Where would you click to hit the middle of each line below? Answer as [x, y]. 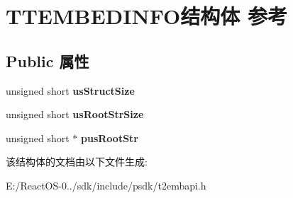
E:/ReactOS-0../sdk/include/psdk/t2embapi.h [106, 185]
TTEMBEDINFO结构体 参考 [147, 16]
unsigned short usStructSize [70, 90]
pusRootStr [110, 138]
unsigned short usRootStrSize [75, 114]
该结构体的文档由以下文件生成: [77, 162]
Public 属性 [48, 60]
